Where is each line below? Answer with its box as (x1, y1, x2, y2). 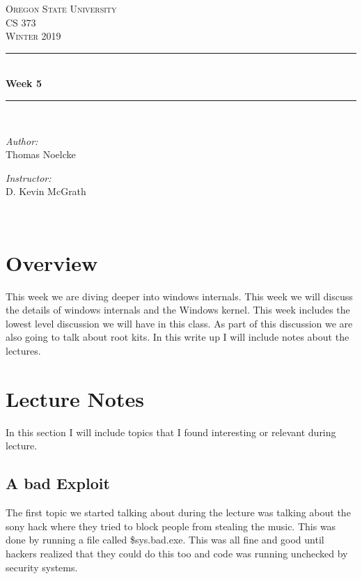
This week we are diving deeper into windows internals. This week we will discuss (6, 288, 353, 303)
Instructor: (6, 170, 52, 185)
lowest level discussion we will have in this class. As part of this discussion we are (6, 316, 353, 330)
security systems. (6, 559, 78, 574)
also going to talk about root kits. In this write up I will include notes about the (6, 330, 349, 344)
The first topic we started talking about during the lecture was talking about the (6, 505, 351, 520)
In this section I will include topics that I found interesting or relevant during (6, 424, 336, 439)
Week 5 (6, 76, 42, 91)
